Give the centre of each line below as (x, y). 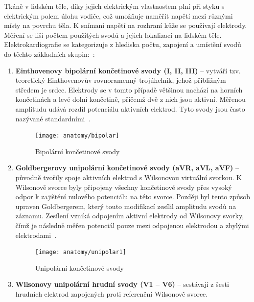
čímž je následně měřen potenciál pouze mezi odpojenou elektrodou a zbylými (132, 225)
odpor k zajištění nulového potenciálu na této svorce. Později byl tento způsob (133, 197)
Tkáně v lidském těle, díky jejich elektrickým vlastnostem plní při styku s (114, 6)
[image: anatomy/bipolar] (77, 136)
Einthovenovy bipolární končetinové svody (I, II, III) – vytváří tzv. (128, 70)
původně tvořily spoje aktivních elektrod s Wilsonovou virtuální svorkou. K (128, 177)
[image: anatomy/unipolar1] (81, 252)
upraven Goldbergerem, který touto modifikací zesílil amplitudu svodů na (126, 206)
